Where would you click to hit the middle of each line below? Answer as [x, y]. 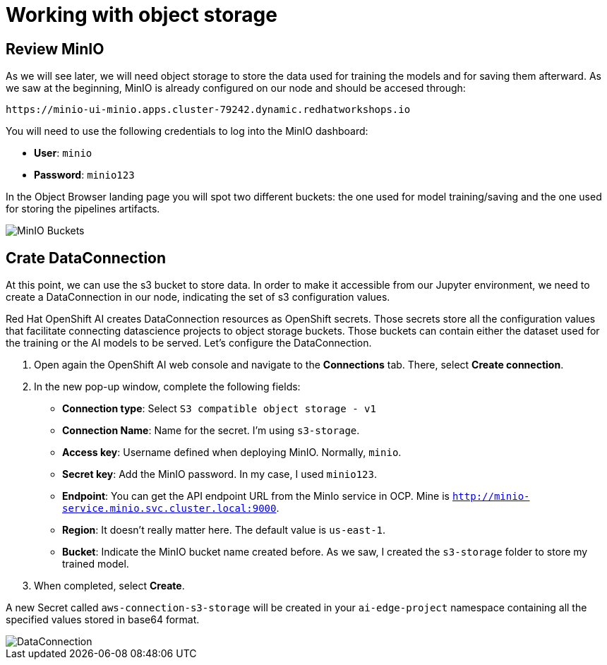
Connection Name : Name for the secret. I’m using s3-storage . [211, 431]
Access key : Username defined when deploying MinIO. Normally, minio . [232, 453]
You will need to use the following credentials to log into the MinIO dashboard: [187, 131]
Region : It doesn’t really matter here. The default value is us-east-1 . [224, 530]
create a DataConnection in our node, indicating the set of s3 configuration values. [198, 297]
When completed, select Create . [109, 586]
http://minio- [491, 497]
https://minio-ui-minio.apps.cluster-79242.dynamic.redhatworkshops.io [208, 110]
